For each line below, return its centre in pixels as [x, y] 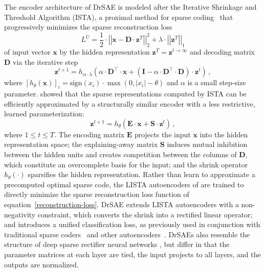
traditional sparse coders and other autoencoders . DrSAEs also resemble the [127, 234]
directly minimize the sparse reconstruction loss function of [97, 194]
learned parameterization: [44, 114]
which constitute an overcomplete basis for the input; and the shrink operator [126, 164]
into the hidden [224, 134]
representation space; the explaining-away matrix [81, 144]
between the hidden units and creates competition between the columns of [120, 154]
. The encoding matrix [89, 134]
